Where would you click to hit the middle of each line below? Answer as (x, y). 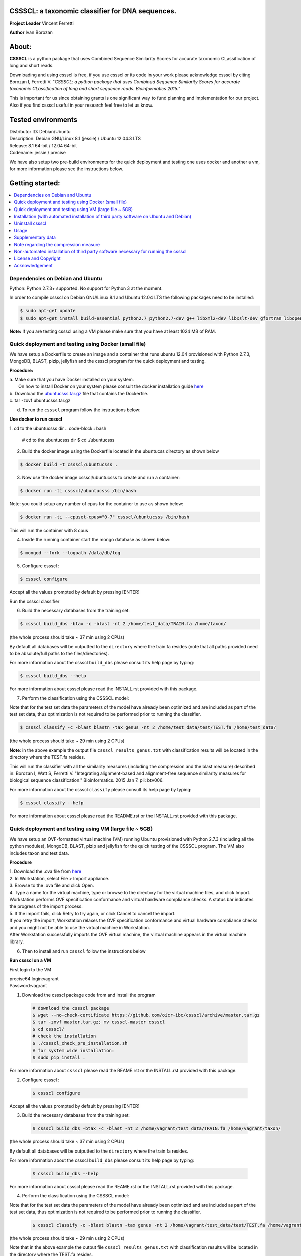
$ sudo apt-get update (48, 311)
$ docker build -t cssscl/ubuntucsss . (69, 464)
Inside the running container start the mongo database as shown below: (96, 540)
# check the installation (64, 1036)
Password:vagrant (28, 986)
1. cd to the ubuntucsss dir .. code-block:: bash (58, 428)
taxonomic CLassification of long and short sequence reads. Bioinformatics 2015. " (95, 89)
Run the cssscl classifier (34, 601)
